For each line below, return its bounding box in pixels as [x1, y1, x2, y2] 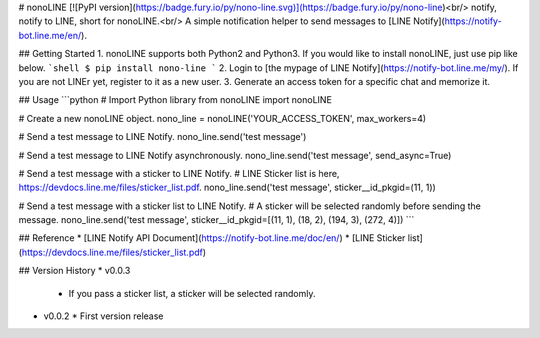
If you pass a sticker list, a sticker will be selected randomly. [68, 287, 316, 299]
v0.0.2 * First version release [43, 310, 164, 322]
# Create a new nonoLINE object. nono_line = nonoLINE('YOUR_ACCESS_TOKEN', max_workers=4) [18, 112, 427, 124]
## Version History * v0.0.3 [18, 265, 131, 277]
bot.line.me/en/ [18, 29, 82, 41]
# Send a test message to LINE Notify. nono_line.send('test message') [18, 131, 307, 143]
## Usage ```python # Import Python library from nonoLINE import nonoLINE [18, 94, 332, 106]
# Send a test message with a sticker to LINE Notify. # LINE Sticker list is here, [18, 167, 340, 179]
